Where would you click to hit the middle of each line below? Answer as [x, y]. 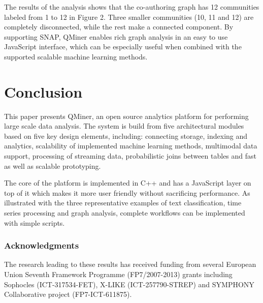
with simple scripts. [35, 222]
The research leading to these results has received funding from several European [130, 264]
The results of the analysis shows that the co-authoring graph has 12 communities [132, 7]
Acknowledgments [42, 245]
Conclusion [43, 91]
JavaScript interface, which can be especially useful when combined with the [123, 47]
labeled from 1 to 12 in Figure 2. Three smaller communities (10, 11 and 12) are [129, 17]
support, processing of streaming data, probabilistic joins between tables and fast [130, 156]
